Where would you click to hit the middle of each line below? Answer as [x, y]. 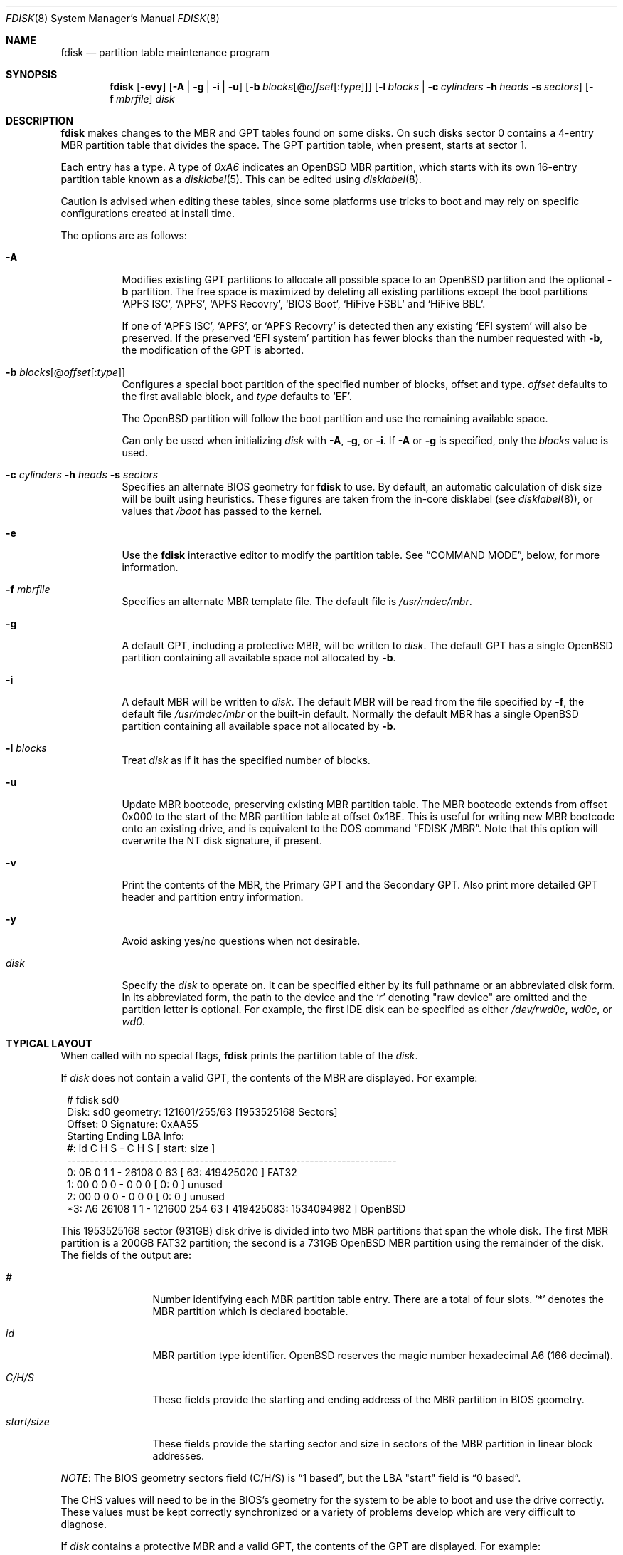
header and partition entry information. [213, 897]
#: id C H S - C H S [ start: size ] [141, 1148]
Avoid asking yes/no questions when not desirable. [241, 941]
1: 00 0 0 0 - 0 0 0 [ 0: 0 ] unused [145, 1184]
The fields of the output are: [126, 1255]
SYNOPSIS [32, 74]
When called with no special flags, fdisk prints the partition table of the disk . [239, 1056]
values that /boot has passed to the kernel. [222, 511]
